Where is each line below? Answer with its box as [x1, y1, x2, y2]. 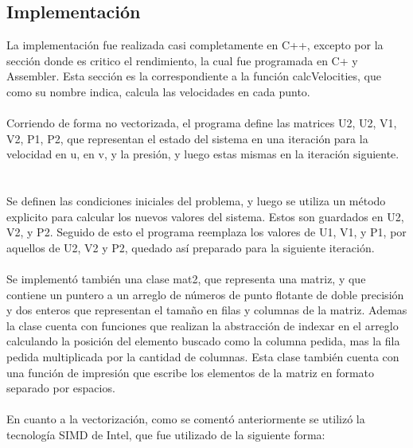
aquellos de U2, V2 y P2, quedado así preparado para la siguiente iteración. [6, 239, 375, 255]
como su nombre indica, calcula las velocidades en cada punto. [6, 83, 310, 99]
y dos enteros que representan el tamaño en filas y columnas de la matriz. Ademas [6, 302, 407, 318]
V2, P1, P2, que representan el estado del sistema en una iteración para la [6, 130, 368, 146]
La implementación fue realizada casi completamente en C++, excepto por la [6, 37, 384, 53]
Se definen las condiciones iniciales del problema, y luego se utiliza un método [6, 193, 386, 209]
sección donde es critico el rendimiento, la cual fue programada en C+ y [6, 52, 358, 68]
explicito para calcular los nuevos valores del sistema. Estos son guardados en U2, [6, 208, 404, 224]
